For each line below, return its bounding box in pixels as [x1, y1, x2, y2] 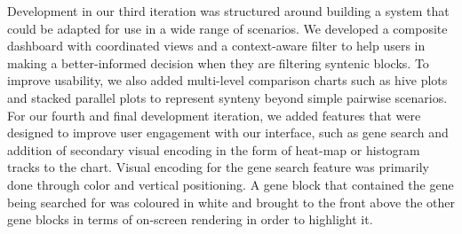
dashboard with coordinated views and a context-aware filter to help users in [7, 36, 426, 55]
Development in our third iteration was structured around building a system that [7, 2, 450, 19]
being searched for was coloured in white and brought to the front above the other [7, 192, 456, 211]
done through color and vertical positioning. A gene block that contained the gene [7, 175, 454, 193]
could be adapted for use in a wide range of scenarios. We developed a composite [7, 19, 448, 37]
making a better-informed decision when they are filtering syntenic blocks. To [7, 53, 429, 72]
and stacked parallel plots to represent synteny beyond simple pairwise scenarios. [7, 88, 448, 106]
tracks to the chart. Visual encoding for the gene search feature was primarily [7, 158, 430, 176]
